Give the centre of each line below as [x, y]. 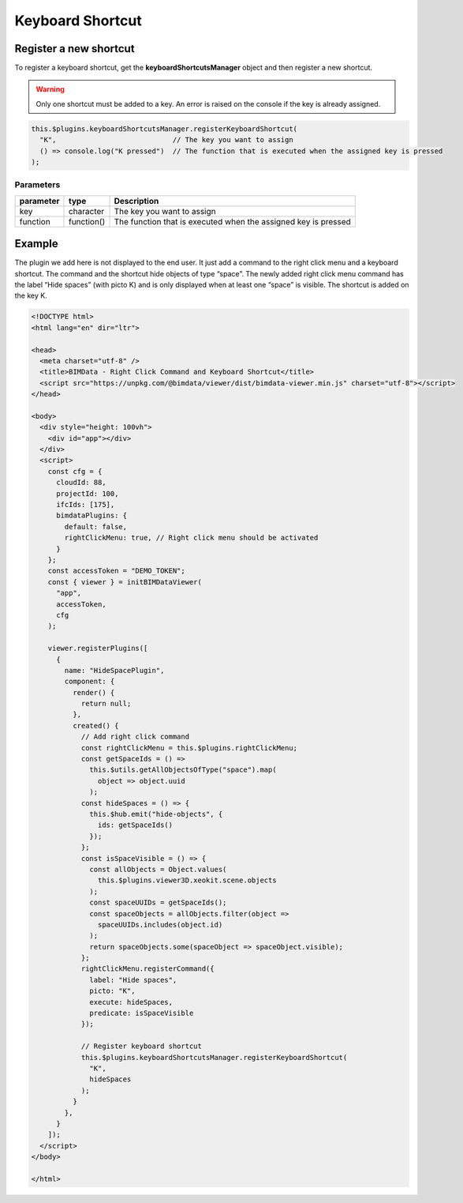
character [86, 211]
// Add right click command [135, 737]
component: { [90, 682]
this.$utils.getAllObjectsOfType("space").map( [183, 770]
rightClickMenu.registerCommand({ [147, 969]
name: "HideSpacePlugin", [114, 670]
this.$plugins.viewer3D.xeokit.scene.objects [187, 880]
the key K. [31, 295]
